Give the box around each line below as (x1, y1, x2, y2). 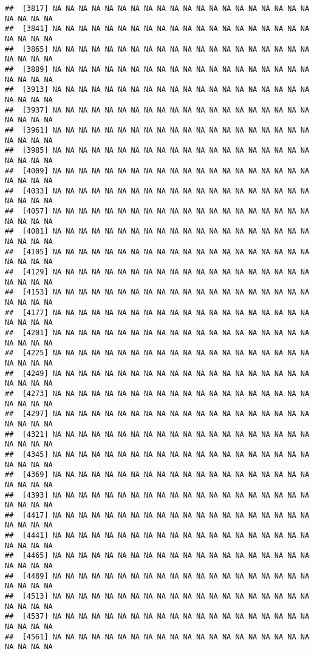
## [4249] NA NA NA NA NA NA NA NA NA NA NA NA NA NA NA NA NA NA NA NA (5, 369, 310, 378)
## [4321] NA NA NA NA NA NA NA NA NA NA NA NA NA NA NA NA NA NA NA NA (5, 430, 310, 439)
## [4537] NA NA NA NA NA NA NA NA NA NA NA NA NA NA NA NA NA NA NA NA (5, 612, 310, 621)
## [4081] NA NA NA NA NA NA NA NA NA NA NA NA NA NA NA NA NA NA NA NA (5, 227, 310, 236)
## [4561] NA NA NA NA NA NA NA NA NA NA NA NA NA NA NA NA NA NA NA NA (5, 632, 310, 641)
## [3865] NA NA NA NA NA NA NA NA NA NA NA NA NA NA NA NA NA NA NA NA (5, 44, 310, 54)
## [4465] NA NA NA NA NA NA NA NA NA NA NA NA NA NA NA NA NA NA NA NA (5, 551, 310, 560)
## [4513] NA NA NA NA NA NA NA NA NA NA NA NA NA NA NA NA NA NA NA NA (5, 592, 310, 601)
